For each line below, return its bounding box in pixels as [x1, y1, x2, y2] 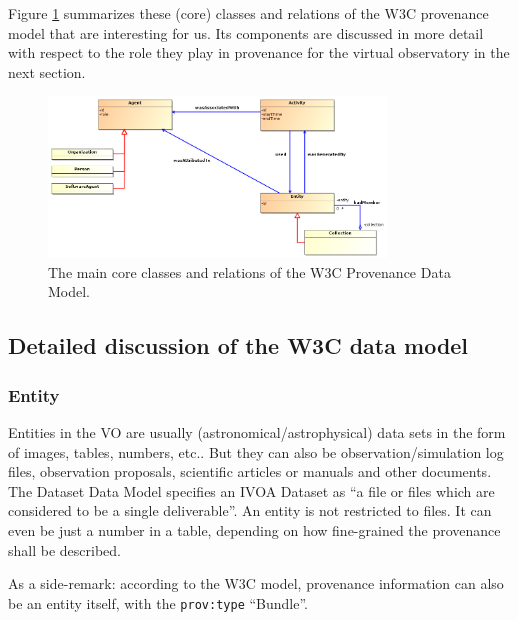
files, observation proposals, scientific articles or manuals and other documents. [8, 461, 492, 482]
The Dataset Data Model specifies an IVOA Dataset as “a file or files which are [8, 480, 495, 501]
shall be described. [8, 539, 121, 560]
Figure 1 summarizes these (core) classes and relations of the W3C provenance [8, 3, 489, 23]
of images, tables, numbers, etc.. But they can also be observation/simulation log [8, 441, 504, 462]
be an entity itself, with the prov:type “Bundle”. [8, 592, 308, 613]
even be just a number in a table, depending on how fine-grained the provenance [8, 519, 501, 540]
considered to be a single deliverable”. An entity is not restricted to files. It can [8, 500, 492, 521]
